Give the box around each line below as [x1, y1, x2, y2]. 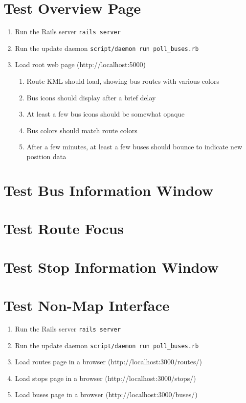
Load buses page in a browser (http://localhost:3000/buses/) [15, 389, 198, 400]
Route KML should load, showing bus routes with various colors [26, 76, 219, 86]
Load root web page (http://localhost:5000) [15, 59, 146, 70]
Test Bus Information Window [3, 180, 214, 200]
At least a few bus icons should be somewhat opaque [26, 109, 185, 119]
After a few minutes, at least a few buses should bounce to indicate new [26, 142, 243, 152]
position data [26, 151, 67, 161]
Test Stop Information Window [3, 257, 219, 277]
